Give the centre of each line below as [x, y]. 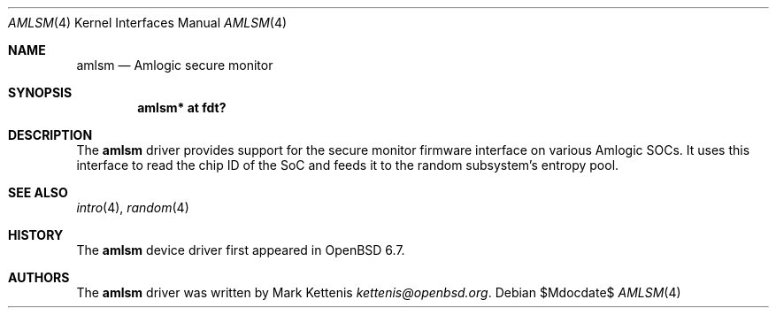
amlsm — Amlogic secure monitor [175, 65]
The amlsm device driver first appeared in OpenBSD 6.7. [241, 250]
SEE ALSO [38, 192]
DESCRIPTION [50, 135]
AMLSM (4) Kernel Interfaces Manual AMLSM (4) [148, 23]
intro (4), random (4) [133, 207]
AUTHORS [39, 277]
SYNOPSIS [40, 92]
